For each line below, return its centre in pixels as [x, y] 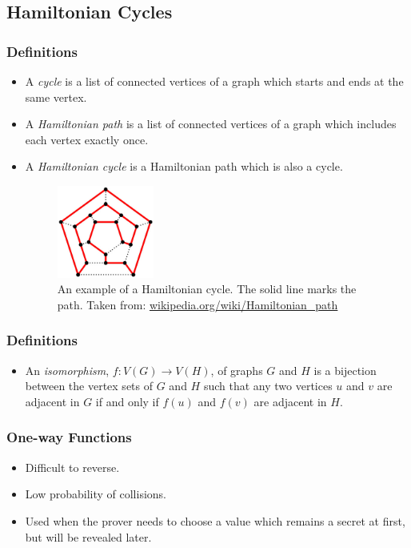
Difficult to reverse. [72, 467]
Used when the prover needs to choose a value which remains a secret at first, [215, 520]
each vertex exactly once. [87, 139]
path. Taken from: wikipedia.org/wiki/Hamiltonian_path [198, 304]
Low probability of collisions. [96, 494]
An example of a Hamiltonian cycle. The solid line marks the [207, 289]
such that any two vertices [268, 386]
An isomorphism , [67, 370]
